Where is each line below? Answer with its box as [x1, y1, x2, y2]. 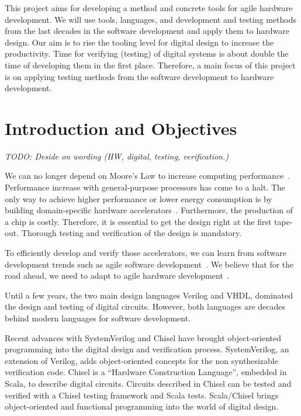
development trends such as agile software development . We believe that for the [5, 258, 294, 270]
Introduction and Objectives [5, 116, 237, 140]
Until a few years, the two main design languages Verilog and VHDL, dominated [5, 289, 293, 301]
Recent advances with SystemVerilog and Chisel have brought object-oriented [5, 331, 282, 344]
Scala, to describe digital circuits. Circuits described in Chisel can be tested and [5, 377, 292, 389]
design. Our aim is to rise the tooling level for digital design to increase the [5, 36, 274, 48]
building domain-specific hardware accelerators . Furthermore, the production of [5, 204, 293, 216]
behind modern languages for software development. [5, 312, 191, 324]
